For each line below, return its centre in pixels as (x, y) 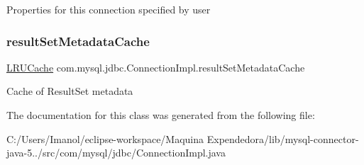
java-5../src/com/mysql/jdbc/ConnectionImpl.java (116, 153)
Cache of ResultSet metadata (70, 91)
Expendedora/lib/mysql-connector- (283, 138)
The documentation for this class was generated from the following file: (161, 115)
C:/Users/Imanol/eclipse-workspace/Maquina (105, 138)
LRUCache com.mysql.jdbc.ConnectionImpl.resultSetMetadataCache (156, 67)
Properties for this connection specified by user (109, 9)
